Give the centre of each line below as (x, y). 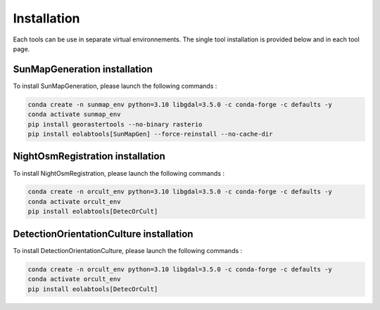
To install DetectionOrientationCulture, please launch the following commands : (128, 250)
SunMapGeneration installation (83, 69)
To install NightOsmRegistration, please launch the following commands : (119, 173)
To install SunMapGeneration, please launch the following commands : (115, 86)
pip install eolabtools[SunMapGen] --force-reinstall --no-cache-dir (150, 134)
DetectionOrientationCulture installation (103, 234)
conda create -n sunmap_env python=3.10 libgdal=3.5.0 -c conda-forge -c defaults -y (180, 104)
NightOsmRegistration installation (89, 156)
